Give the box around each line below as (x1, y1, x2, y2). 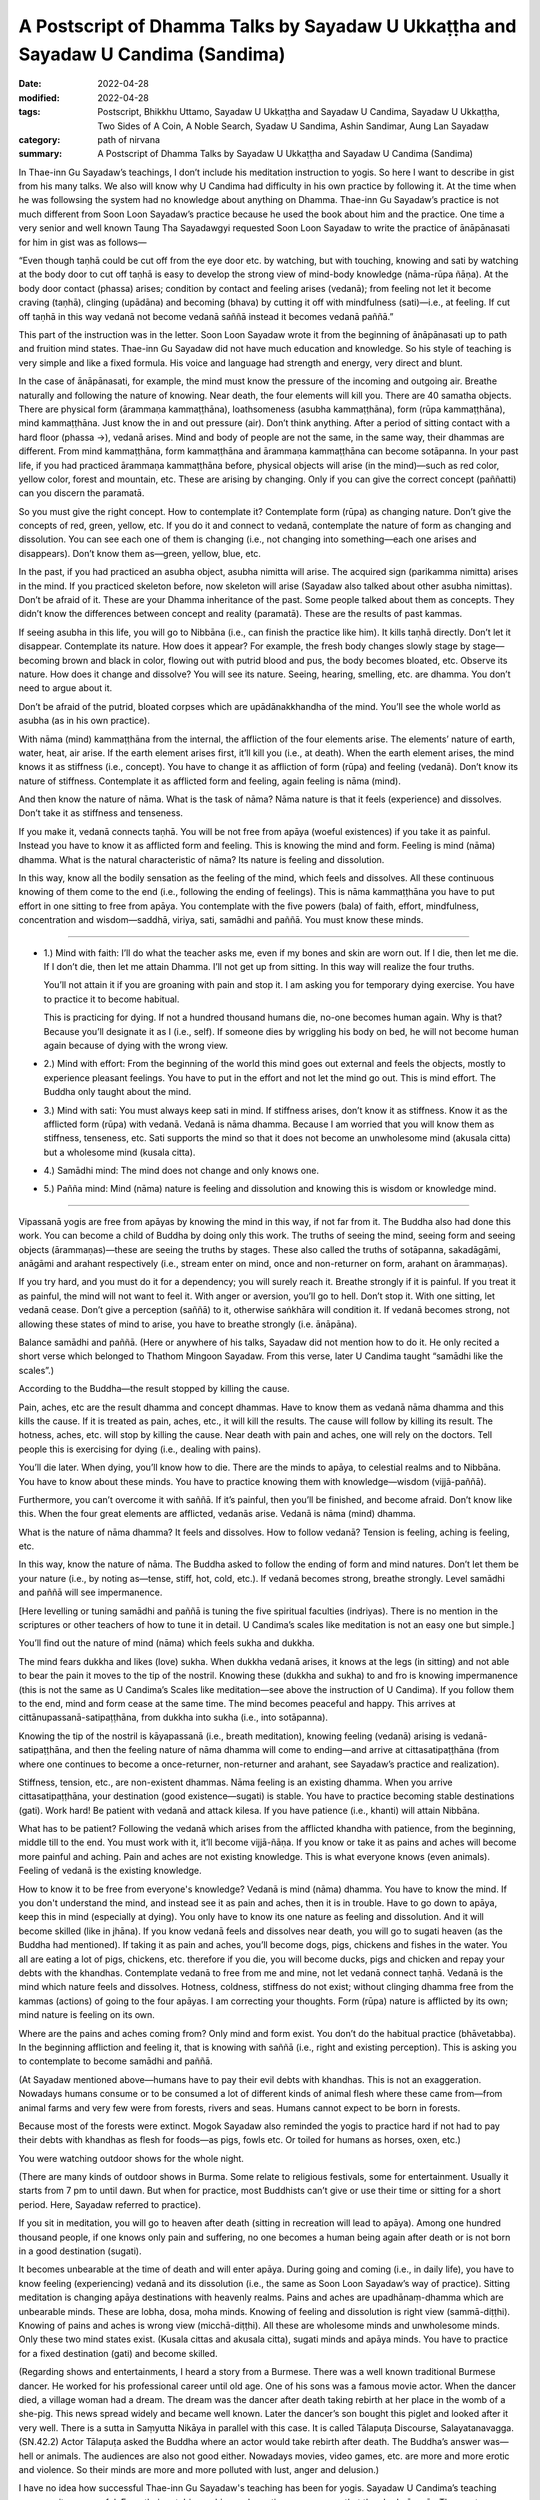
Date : (18, 78, 42, 90)
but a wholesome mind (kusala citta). (43, 1146, 196, 1158)
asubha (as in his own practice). (18, 715, 150, 727)
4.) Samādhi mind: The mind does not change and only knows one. (43, 1165, 320, 1177)
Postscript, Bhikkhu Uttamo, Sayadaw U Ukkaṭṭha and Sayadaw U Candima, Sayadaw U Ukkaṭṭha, (97, 106, 500, 118)
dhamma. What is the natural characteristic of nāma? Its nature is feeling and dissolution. (18, 853, 385, 865)
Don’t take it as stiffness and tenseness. (18, 807, 184, 819)
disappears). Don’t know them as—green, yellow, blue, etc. (18, 547, 262, 559)
